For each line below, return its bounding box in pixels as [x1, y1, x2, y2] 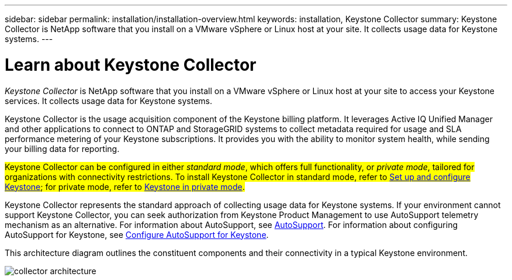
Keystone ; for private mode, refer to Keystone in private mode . [5, 181, 245, 192]
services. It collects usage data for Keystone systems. [5, 95, 213, 106]
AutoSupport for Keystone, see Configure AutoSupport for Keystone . [5, 229, 269, 240]
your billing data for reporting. [5, 143, 120, 154]
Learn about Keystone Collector [5, 54, 257, 75]
